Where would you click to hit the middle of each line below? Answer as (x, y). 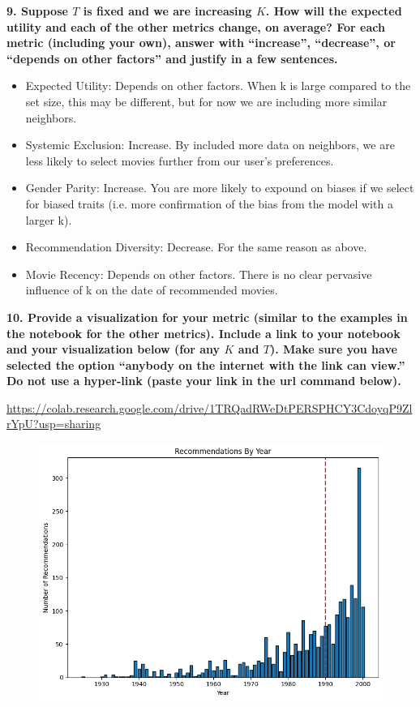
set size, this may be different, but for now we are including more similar (206, 101)
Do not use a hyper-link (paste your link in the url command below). (204, 381)
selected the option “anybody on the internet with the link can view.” (206, 364)
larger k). (49, 219)
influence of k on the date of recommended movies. (152, 290)
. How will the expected (334, 11)
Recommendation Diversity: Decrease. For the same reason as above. (196, 247)
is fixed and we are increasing (167, 11)
